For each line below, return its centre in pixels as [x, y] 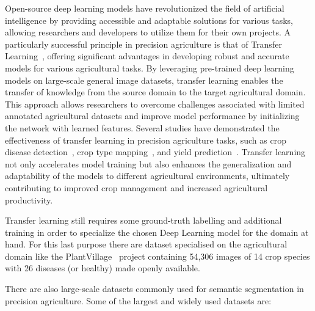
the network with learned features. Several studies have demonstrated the [142, 127]
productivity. [29, 199]
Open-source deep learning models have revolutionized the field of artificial [145, 8]
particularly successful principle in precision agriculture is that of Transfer [143, 44]
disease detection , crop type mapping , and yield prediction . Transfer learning [155, 152]
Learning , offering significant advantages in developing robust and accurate [147, 56]
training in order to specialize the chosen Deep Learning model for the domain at [157, 232]
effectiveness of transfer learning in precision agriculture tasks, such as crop [146, 140]
